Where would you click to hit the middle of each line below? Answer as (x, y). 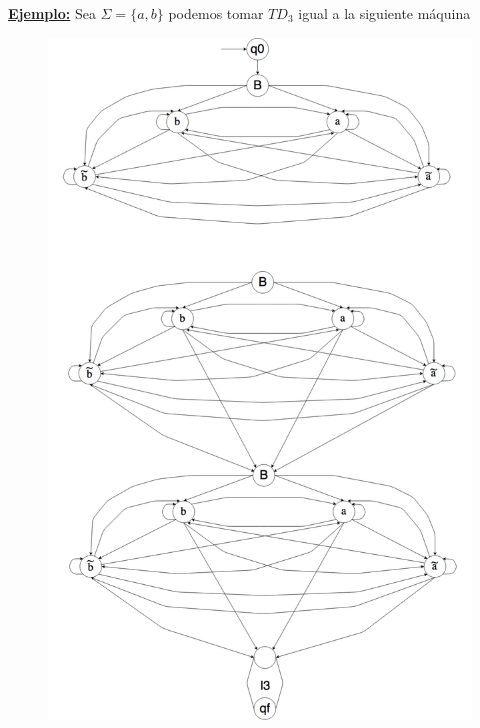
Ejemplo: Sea (52, 13)
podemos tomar (216, 13)
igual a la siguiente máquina (384, 13)
